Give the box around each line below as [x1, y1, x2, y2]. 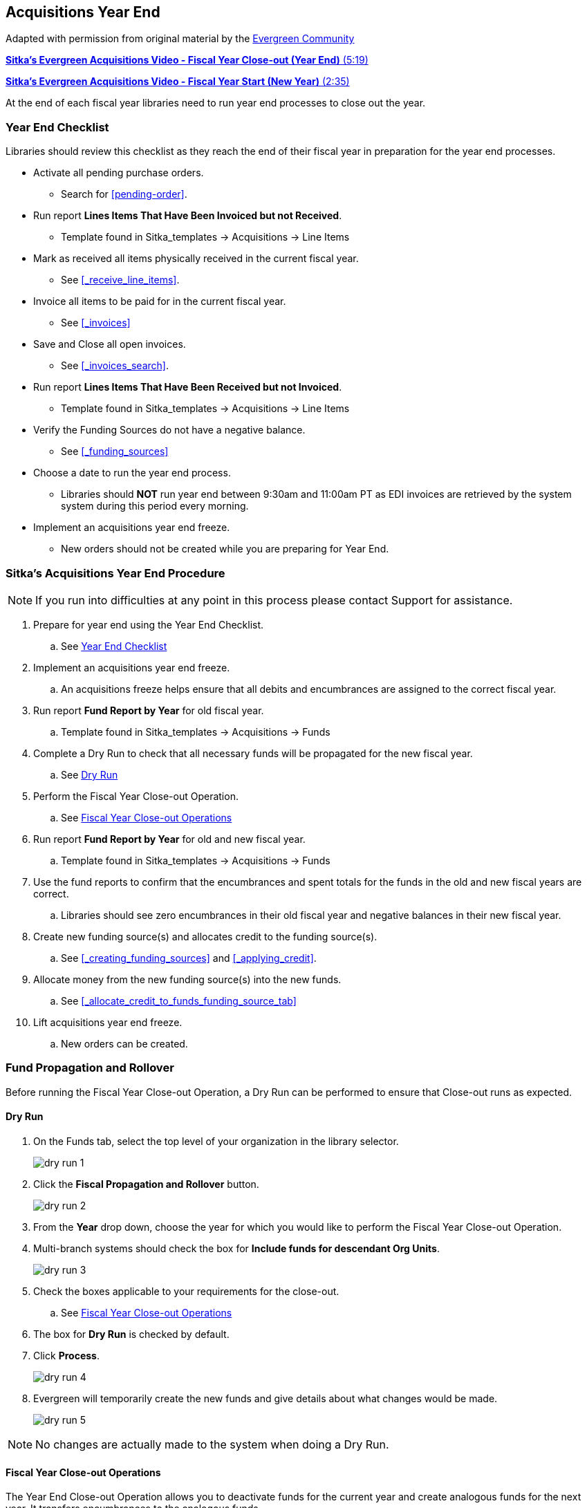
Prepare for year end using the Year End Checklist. [33, 618, 264, 631]
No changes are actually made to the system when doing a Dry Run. [35, 1437, 389, 1451]
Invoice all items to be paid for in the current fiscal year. [33, 295, 286, 308]
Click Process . [33, 1349, 100, 1361]
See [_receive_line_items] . [61, 274, 180, 286]
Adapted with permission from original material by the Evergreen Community [6, 32, 355, 45]
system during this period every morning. [61, 500, 249, 512]
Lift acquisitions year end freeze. [33, 1016, 183, 1028]
